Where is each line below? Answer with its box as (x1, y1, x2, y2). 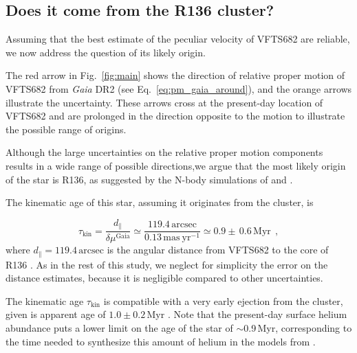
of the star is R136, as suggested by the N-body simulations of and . (6, 172, 293, 186)
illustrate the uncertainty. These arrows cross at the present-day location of (6, 95, 323, 109)
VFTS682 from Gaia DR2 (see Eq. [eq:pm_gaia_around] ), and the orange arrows (6, 81, 352, 95)
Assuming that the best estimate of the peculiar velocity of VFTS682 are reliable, (6, 32, 350, 46)
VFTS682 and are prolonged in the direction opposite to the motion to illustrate (6, 109, 345, 123)
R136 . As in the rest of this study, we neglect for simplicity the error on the (6, 257, 328, 271)
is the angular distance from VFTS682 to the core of (107, 242, 329, 257)
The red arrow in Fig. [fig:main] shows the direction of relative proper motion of (6, 68, 345, 82)
